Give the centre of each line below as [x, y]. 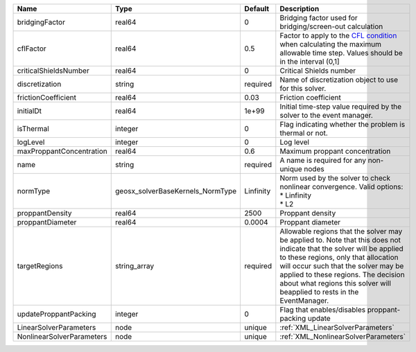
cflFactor [32, 49]
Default [257, 9]
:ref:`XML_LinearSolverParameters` [337, 327]
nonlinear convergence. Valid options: [341, 187]
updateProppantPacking [57, 314]
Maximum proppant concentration [335, 151]
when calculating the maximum [330, 44]
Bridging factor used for [319, 18]
